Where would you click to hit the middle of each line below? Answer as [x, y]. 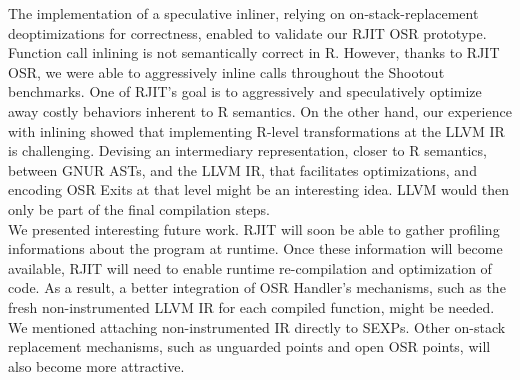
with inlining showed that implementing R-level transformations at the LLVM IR [256, 130]
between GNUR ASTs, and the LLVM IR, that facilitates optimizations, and [242, 169]
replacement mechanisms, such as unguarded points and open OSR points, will [249, 346]
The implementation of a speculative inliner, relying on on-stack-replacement [243, 13]
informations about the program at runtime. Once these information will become [255, 248]
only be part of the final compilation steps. [139, 208]
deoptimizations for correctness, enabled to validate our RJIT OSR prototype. [247, 32]
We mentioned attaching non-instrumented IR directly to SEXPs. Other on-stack [257, 326]
